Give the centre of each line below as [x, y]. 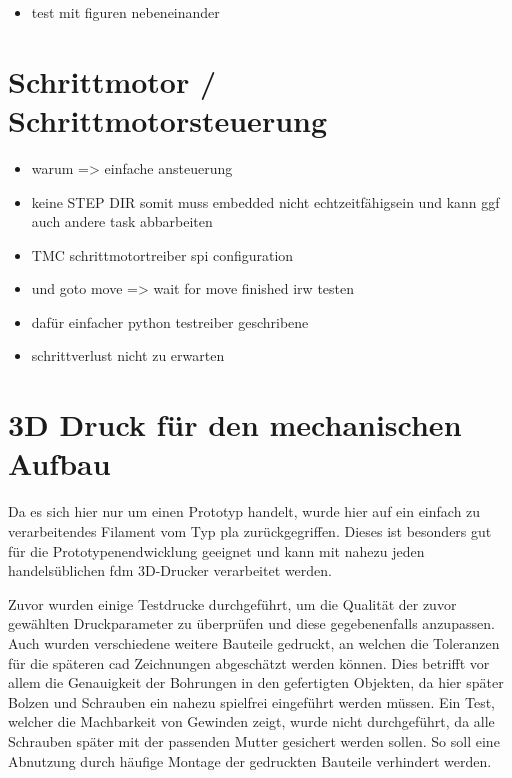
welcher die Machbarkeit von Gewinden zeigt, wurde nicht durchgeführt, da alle [251, 721]
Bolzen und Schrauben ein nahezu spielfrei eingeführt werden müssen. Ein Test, [251, 701]
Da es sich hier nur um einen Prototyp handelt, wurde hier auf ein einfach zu [244, 511]
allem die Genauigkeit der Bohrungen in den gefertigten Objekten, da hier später [256, 682]
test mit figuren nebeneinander [125, 12]
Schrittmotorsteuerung [168, 119]
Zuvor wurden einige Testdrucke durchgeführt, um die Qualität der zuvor [232, 603]
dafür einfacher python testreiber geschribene [170, 321]
